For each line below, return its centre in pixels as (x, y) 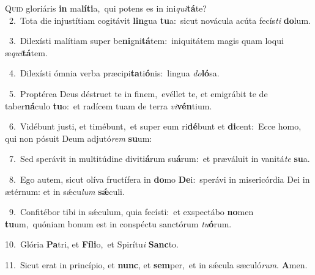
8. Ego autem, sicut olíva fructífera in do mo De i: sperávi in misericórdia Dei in (159, 179)
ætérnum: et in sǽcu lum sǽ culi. (65, 191)
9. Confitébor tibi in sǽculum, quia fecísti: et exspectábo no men (131, 212)
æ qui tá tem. (26, 52)
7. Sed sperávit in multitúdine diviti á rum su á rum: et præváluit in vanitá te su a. (159, 159)
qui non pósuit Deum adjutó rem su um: (79, 138)
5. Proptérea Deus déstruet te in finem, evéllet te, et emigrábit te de (138, 93)
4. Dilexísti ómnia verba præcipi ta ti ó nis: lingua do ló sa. (114, 73)
